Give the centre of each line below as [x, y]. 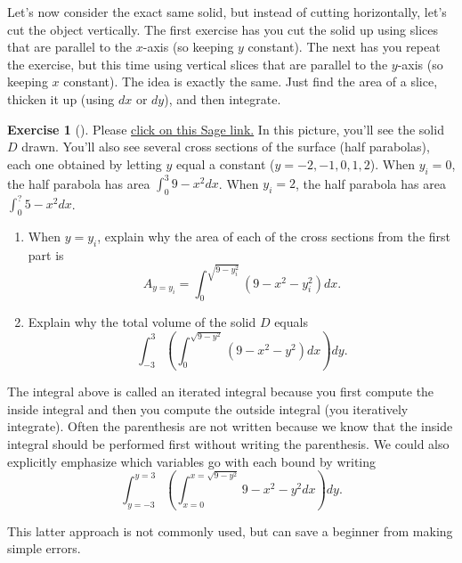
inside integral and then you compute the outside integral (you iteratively [208, 408]
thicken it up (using [61, 98]
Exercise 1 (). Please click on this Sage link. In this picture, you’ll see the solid [226, 129]
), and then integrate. [223, 98]
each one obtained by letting [85, 163]
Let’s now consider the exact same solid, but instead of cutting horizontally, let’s [227, 12]
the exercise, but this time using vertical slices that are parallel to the [198, 64]
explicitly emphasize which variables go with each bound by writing [192, 461]
